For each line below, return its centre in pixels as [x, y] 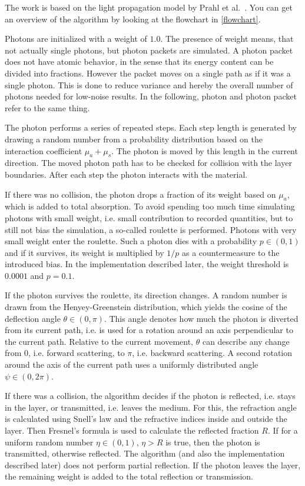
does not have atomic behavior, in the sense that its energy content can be [139, 61]
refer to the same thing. [47, 107]
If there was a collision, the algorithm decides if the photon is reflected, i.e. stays [150, 396]
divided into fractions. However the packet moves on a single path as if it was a [148, 73]
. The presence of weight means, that [227, 39]
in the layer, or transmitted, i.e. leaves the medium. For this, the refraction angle [151, 407]
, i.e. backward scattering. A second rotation [212, 353]
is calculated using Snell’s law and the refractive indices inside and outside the [146, 419]
